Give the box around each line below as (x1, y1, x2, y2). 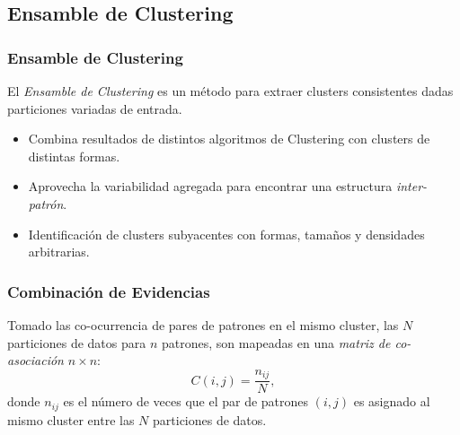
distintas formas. (28, 146, 120, 165)
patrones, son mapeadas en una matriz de (161, 333, 391, 352)
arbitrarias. (28, 242, 90, 261)
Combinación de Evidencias (7, 280, 210, 302)
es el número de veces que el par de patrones (63, 392, 309, 411)
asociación (7, 351, 64, 370)
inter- (395, 177, 428, 196)
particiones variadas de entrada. (7, 99, 182, 117)
